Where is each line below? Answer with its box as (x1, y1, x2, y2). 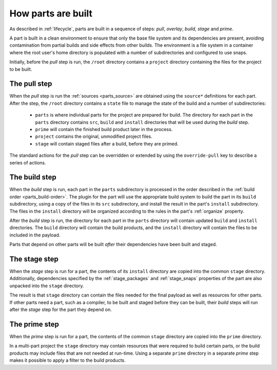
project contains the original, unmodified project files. (35, 134, 152, 140)
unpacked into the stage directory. (9, 283, 84, 289)
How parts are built (9, 8, 92, 19)
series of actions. (9, 159, 46, 165)
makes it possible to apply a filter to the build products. (9, 357, 126, 363)
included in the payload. (9, 232, 61, 238)
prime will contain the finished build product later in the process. (35, 126, 173, 132)
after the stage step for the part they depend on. (9, 306, 112, 313)
